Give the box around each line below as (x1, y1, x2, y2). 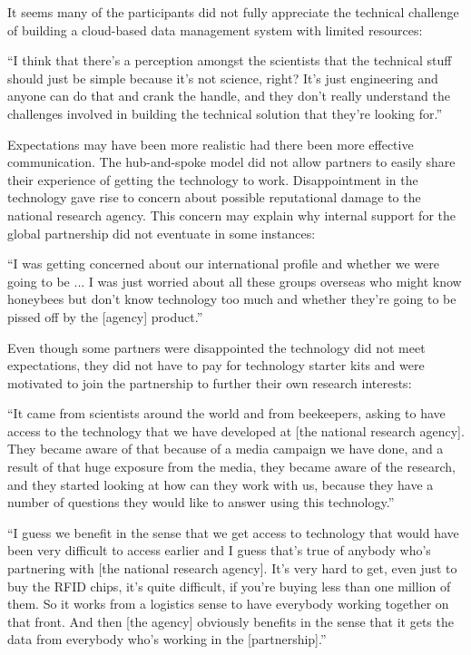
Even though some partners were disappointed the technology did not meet (7, 337, 426, 357)
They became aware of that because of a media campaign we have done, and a (7, 439, 444, 458)
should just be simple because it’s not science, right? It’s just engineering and (7, 68, 438, 87)
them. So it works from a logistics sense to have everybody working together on (7, 594, 449, 613)
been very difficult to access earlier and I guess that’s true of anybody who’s (7, 541, 431, 560)
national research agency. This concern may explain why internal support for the (7, 205, 456, 224)
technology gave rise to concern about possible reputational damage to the (7, 188, 421, 207)
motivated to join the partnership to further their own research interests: (7, 373, 412, 392)
